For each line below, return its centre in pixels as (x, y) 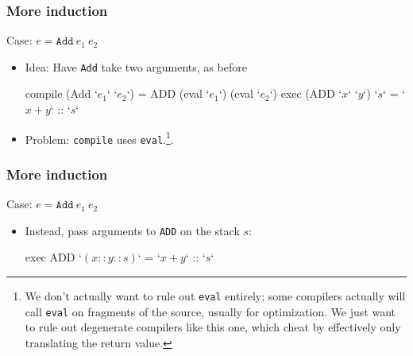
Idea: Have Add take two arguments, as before (136, 66)
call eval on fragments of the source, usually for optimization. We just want (210, 311)
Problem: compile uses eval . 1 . (99, 137)
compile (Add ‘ (61, 93)
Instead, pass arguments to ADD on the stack (132, 230)
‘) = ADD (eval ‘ (168, 93)
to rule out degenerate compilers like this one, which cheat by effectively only (213, 327)
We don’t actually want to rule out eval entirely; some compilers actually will (215, 296)
